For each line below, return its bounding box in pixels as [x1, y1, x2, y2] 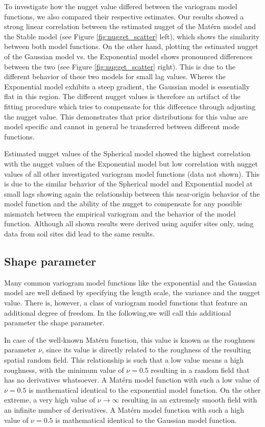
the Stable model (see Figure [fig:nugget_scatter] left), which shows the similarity [4, 31, 260, 41]
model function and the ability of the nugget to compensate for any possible [4, 198, 242, 209]
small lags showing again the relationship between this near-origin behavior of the [4, 188, 260, 199]
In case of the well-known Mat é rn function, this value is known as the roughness [4, 334, 255, 345]
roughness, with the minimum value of [4, 364, 124, 375]
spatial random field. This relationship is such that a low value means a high [4, 354, 244, 365]
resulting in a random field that [151, 364, 250, 375]
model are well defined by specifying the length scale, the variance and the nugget [4, 287, 260, 298]
